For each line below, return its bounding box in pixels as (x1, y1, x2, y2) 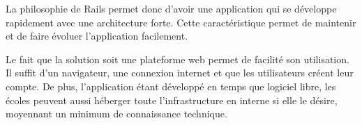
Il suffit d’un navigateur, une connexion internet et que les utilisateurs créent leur (6, 65, 354, 80)
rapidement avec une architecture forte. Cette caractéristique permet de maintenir (6, 15, 356, 29)
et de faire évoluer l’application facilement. (6, 28, 188, 43)
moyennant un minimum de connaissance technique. (6, 106, 227, 121)
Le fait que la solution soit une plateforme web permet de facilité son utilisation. (6, 51, 349, 66)
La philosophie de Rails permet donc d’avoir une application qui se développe (6, 1, 337, 15)
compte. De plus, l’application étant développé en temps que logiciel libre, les (6, 78, 336, 93)
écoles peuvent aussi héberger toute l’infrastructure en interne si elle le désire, (6, 92, 338, 107)
